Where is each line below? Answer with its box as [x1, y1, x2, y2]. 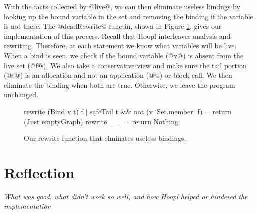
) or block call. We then [159, 70, 232, 80]
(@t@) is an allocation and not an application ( [4, 70, 149, 80]
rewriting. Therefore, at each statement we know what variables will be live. [4, 40, 237, 51]
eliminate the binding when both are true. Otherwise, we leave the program [4, 79, 235, 90]
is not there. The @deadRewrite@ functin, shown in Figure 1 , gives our [4, 21, 222, 31]
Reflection [4, 162, 75, 182]
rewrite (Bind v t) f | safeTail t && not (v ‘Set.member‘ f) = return [24, 106, 232, 116]
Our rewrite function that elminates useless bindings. [24, 133, 186, 143]
